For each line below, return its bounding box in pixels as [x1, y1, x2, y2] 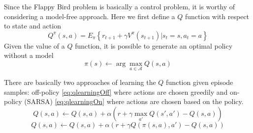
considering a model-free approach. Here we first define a [4, 11, 175, 21]
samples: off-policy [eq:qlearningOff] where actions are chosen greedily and [4, 86, 228, 97]
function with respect [185, 11, 250, 21]
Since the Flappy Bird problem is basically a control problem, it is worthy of [4, 1, 235, 11]
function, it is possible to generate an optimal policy [75, 40, 233, 51]
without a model [4, 50, 54, 60]
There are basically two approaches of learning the [4, 77, 156, 87]
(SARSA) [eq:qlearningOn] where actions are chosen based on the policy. [24, 96, 244, 106]
